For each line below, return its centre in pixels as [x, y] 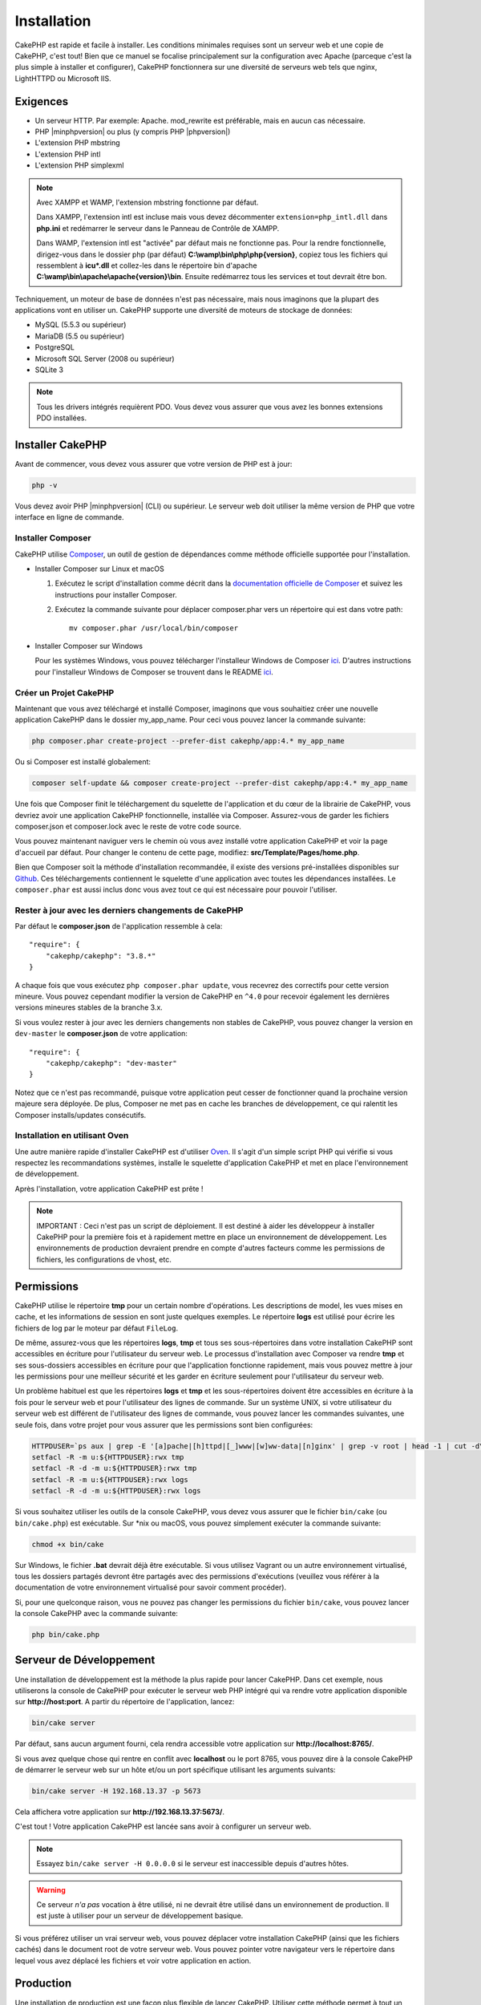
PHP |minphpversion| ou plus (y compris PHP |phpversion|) [133, 132]
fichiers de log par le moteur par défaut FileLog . [97, 1328]
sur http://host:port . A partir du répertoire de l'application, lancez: [125, 1702]
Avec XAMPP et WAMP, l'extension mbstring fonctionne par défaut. [148, 202]
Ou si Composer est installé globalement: [83, 762]
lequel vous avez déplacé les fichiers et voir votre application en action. [133, 1960]
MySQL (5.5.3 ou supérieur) [81, 325]
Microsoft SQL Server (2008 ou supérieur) [105, 358]
